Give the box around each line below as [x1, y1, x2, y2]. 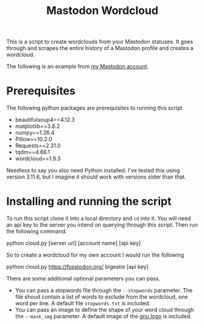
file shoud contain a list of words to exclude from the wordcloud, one [15, 293, 188, 300]
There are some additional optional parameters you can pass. [6, 275, 160, 282]
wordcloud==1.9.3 [15, 155, 61, 162]
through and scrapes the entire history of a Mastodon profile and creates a [6, 44, 194, 52]
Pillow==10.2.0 [15, 135, 53, 143]
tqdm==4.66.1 [15, 149, 50, 156]
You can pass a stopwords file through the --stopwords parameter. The [15, 287, 193, 294]
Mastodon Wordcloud [46, 4, 158, 18]
